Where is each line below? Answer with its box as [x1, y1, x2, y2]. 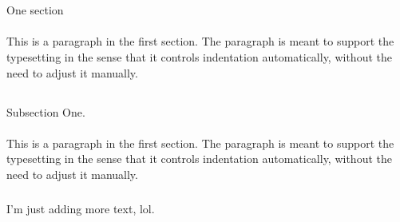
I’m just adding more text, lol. [6, 200, 155, 216]
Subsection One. [6, 103, 85, 120]
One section [6, 2, 64, 18]
